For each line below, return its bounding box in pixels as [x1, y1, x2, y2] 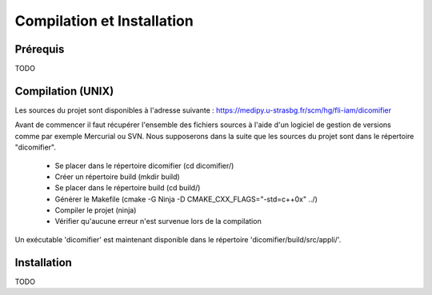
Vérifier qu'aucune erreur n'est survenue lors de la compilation [54, 217, 262, 226]
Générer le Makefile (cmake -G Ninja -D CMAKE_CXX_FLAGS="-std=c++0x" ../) [54, 194, 318, 204]
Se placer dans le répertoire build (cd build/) [54, 183, 201, 193]
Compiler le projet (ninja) [54, 205, 137, 215]
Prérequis [14, 42, 65, 56]
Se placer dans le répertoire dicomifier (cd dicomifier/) [54, 161, 234, 170]
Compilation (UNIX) [14, 84, 114, 98]
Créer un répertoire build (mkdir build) [54, 172, 180, 181]
